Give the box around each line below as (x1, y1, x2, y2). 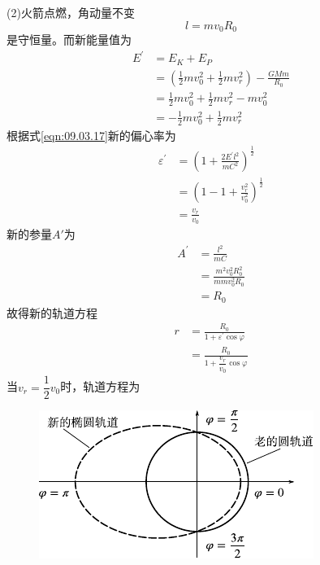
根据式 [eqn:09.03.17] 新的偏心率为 (6, 126, 176, 143)
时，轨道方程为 (60, 378, 141, 395)
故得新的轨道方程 (6, 304, 97, 321)
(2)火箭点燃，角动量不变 (6, 4, 135, 20)
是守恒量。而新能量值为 (6, 31, 132, 48)
